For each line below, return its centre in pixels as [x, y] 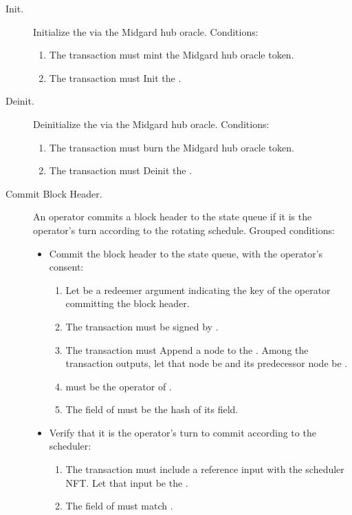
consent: [66, 267]
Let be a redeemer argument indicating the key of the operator [198, 290]
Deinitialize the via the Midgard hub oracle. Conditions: [151, 124]
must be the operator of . [119, 386]
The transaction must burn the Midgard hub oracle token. [172, 147]
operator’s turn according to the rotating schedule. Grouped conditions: [184, 230]
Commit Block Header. [54, 193]
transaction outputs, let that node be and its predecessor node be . [207, 363]
